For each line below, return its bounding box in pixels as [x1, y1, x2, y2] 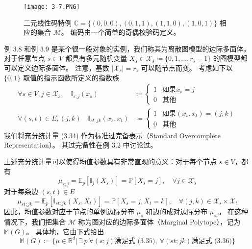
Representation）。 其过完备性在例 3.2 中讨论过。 [4, 140, 157, 150]
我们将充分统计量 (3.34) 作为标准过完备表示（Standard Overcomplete [4, 130, 221, 140]
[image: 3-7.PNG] [24, 3, 80, 10]
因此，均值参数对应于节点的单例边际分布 [4, 206, 134, 217]
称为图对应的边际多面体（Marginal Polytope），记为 [78, 217, 241, 227]
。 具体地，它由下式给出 [26, 226, 104, 236]
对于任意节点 [4, 53, 45, 63]
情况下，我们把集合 [4, 217, 66, 227]
